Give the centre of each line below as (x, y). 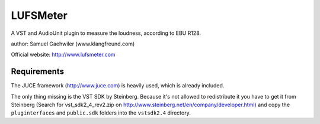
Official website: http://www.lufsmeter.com (63, 55)
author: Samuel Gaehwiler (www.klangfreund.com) (73, 44)
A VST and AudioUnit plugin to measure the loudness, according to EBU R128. (106, 33)
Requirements (38, 72)
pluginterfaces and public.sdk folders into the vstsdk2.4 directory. (101, 113)
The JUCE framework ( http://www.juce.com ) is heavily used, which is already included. (118, 86)
